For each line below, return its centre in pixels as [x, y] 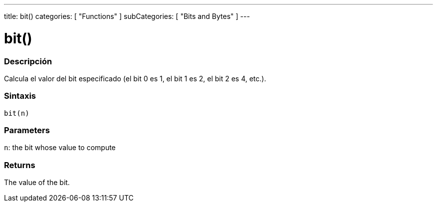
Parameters [27, 130]
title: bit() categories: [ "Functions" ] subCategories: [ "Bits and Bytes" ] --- [127, 16]
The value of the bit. [37, 183]
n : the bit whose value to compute [60, 148]
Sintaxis [20, 96]
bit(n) [17, 113]
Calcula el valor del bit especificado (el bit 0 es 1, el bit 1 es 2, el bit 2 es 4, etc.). [135, 78]
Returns [20, 165]
